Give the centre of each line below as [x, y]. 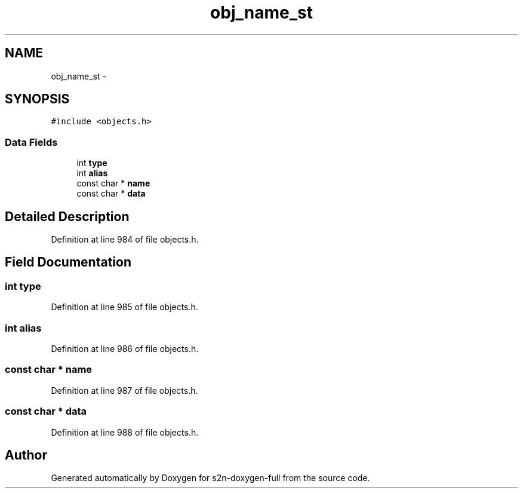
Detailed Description [67, 216]
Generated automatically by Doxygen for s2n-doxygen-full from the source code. [210, 478]
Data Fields [31, 142]
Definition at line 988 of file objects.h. [125, 432]
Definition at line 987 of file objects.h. [124, 390]
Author [26, 455]
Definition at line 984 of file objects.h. [125, 240]
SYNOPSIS [37, 99]
